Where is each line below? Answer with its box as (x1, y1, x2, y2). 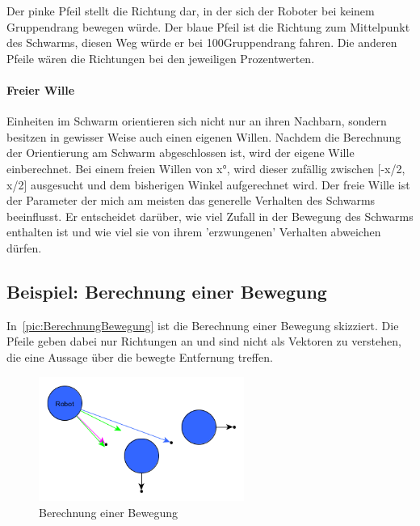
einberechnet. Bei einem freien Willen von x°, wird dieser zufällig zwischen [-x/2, (6, 159, 405, 176)
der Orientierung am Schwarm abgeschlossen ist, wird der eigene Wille (6, 144, 355, 161)
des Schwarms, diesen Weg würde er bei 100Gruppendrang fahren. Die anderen (6, 34, 397, 51)
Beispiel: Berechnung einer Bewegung (6, 278, 327, 303)
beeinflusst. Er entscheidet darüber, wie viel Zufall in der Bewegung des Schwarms (6, 207, 414, 224)
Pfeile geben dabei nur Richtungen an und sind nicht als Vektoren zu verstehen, (6, 333, 401, 350)
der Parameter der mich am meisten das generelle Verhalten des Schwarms (6, 192, 376, 209)
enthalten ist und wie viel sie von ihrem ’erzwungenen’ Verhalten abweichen (6, 223, 381, 240)
